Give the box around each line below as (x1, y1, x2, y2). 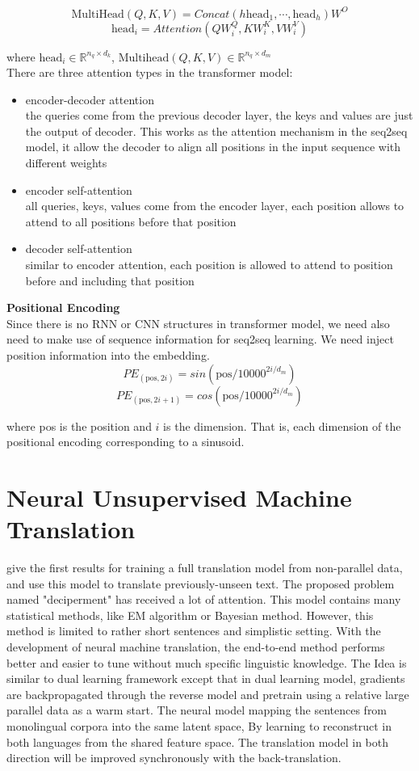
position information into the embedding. (6, 347, 210, 363)
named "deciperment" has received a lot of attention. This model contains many (6, 591, 401, 608)
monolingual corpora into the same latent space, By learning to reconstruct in (6, 718, 392, 735)
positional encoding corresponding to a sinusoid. (6, 433, 245, 450)
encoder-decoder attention (25, 91, 154, 107)
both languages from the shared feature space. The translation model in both (6, 733, 388, 750)
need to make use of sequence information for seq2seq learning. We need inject (6, 331, 394, 348)
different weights (25, 154, 107, 171)
